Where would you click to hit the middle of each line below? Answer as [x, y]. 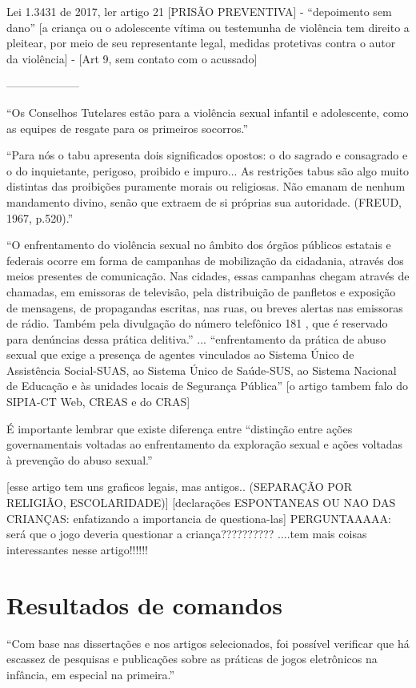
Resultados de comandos [144, 604]
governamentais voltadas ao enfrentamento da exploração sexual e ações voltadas [205, 444]
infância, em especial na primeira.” [91, 674]
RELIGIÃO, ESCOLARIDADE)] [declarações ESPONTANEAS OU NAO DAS [201, 503]
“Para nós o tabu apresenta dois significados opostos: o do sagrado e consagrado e [207, 155]
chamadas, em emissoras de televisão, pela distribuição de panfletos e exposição [201, 291]
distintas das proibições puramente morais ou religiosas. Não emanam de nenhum [206, 186]
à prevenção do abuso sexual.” [80, 459]
